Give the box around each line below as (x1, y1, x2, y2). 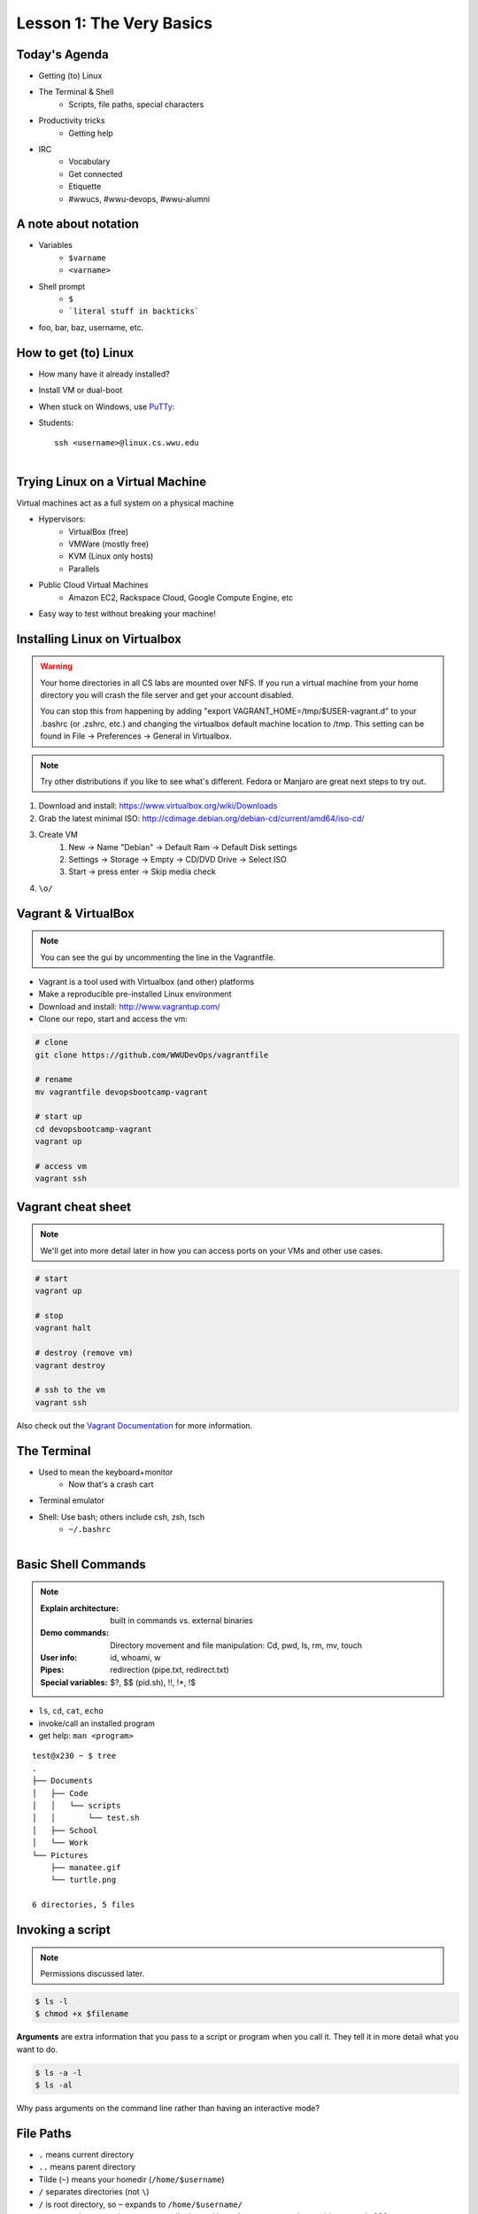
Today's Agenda (16, 47, 110, 62)
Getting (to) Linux (38, 71, 103, 81)
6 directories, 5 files (32, 1900, 135, 1910)
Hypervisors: (38, 514, 86, 524)
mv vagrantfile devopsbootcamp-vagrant (35, 1087, 208, 1097)
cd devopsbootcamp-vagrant (35, 1124, 152, 1134)
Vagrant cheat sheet (16, 1199, 132, 1214)
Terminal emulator (38, 1495, 105, 1506)
